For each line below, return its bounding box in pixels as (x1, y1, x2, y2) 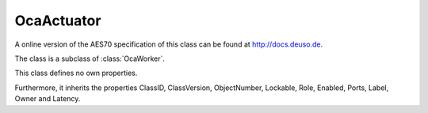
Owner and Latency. (14, 94, 81, 104)
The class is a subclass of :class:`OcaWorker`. (14, 54, 166, 63)
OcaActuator (14, 12, 101, 29)
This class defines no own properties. (14, 68, 138, 78)
